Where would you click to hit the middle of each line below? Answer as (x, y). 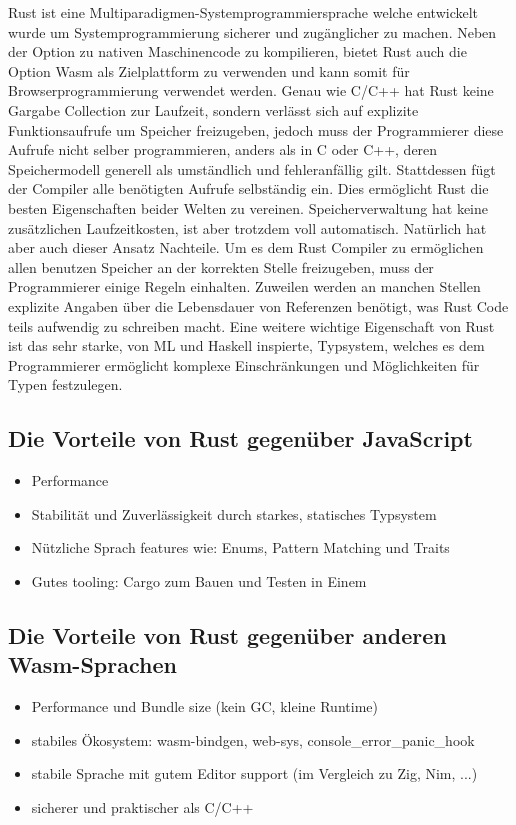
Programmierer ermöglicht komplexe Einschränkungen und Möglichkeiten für (244, 364)
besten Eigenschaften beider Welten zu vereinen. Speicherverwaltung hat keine (248, 207)
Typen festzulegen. (65, 384)
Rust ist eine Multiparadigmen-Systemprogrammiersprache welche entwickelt (243, 12)
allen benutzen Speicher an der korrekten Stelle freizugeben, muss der (221, 266)
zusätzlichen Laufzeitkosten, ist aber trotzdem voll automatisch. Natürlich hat (247, 227)
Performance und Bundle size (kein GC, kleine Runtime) (204, 706)
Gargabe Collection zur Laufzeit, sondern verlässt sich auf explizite (213, 109)
